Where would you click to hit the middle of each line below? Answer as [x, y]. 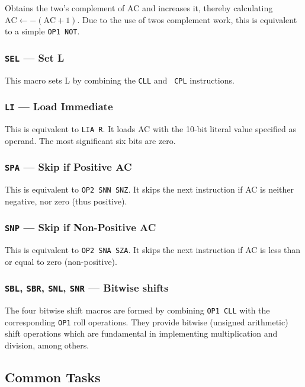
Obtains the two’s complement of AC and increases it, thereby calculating [139, 8]
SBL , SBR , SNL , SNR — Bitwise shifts [87, 288]
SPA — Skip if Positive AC [68, 167]
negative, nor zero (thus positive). [66, 201]
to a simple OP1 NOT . [42, 31]
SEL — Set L [35, 57]
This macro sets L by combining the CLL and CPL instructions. [120, 80]
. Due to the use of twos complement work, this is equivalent [187, 19]
